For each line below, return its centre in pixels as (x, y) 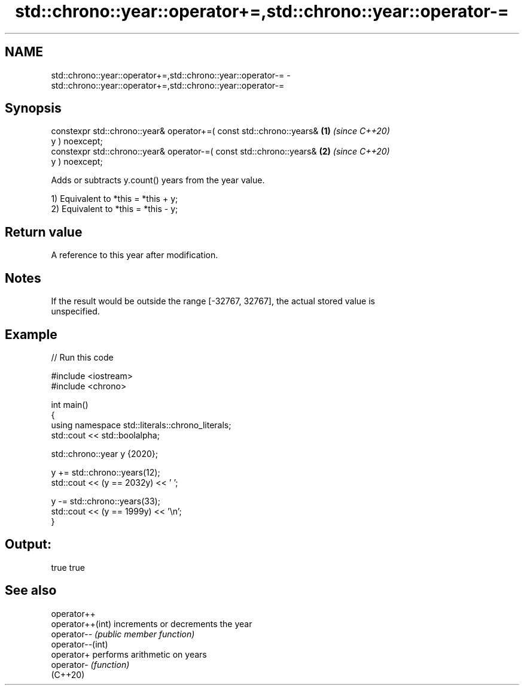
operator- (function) (90, 664)
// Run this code (82, 357)
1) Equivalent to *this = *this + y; (115, 199)
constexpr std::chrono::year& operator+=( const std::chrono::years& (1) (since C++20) (220, 131)
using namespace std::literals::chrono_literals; (141, 425)
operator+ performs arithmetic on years (129, 654)
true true (68, 567)
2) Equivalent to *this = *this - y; (115, 209)
